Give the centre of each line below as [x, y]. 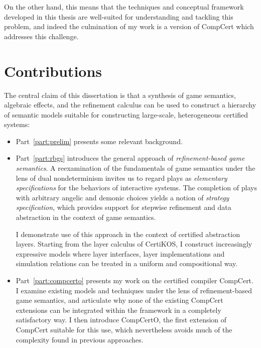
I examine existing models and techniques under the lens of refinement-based [134, 290]
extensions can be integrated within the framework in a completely [118, 310]
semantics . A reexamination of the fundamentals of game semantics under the [136, 168]
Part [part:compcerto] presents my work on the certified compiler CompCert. [135, 280]
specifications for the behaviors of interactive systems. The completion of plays [136, 188]
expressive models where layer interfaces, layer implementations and [120, 253]
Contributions [53, 71]
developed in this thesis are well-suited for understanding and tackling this [119, 16]
